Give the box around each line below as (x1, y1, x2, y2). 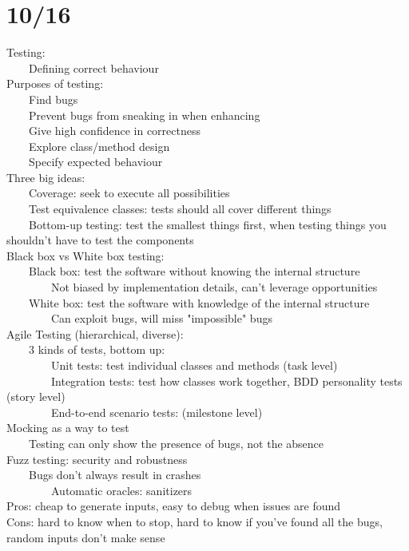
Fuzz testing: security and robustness (6, 450, 188, 467)
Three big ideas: (6, 168, 85, 185)
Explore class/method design (28, 137, 170, 154)
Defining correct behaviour (28, 59, 159, 76)
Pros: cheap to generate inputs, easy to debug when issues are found (6, 497, 341, 514)
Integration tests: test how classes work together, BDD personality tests (50, 372, 403, 389)
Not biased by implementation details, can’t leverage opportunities (50, 279, 378, 295)
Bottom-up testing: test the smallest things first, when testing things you (28, 216, 387, 232)
